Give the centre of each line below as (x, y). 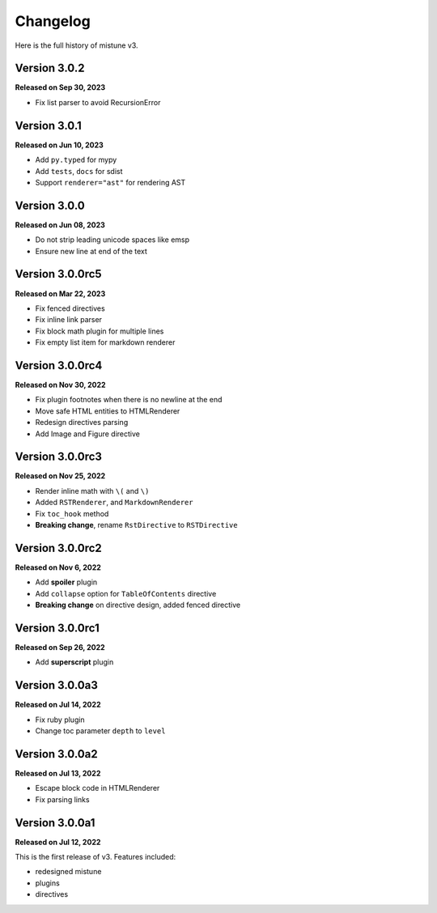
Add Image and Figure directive (88, 434)
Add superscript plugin (74, 662)
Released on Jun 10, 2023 (59, 145)
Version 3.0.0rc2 (59, 548)
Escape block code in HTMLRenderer (98, 788)
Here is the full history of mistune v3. (76, 45)
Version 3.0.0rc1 (57, 628)
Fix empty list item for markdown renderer (105, 342)
